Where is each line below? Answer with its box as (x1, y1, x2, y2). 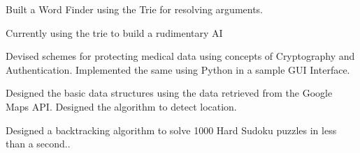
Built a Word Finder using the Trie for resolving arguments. (6, 2, 264, 16)
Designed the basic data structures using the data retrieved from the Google (6, 86, 333, 100)
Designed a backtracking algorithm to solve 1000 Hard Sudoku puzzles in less (6, 122, 337, 137)
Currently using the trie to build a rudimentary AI (6, 25, 223, 40)
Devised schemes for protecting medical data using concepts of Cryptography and (6, 49, 355, 63)
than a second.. (6, 136, 71, 151)
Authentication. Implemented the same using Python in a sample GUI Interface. (6, 62, 350, 76)
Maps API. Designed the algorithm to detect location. (6, 99, 237, 113)
